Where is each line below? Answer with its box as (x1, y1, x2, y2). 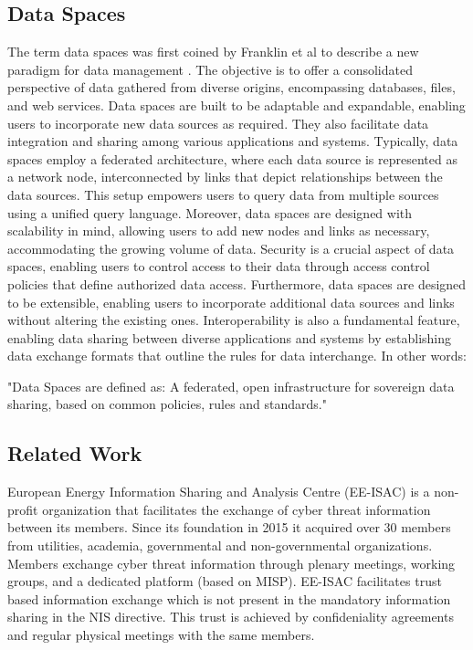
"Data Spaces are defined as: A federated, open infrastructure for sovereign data (7, 376, 455, 395)
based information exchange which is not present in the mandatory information (7, 589, 451, 608)
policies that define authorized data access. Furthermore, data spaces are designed (7, 274, 467, 293)
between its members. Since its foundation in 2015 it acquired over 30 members (7, 518, 451, 537)
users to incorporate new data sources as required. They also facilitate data (7, 113, 429, 132)
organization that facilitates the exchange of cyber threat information (42, 499, 431, 519)
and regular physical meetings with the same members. (7, 625, 315, 645)
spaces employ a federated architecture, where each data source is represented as (7, 149, 457, 168)
